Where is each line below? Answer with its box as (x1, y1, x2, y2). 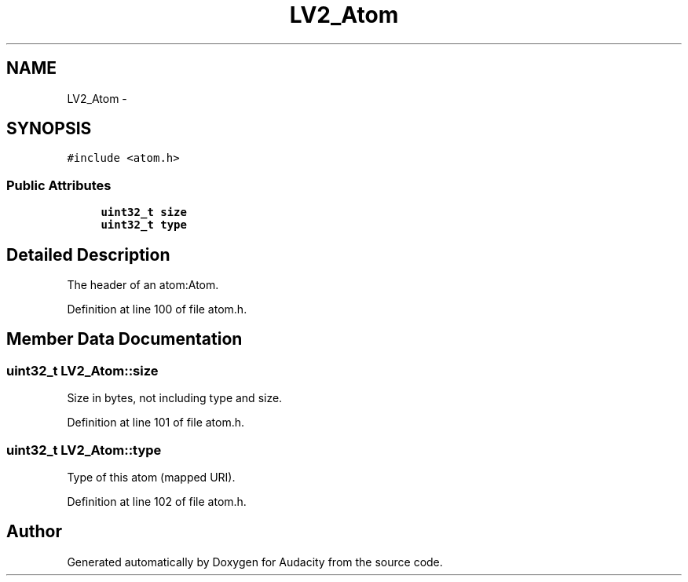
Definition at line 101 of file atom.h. (67, 415, 245, 430)
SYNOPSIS (6, 119, 92, 139)
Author (6, 522, 62, 542)
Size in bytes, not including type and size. (67, 391, 283, 405)
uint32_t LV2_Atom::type (6, 441, 162, 458)
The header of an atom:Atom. (67, 278, 219, 292)
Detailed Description (6, 244, 170, 265)
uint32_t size (101, 206, 187, 219)
